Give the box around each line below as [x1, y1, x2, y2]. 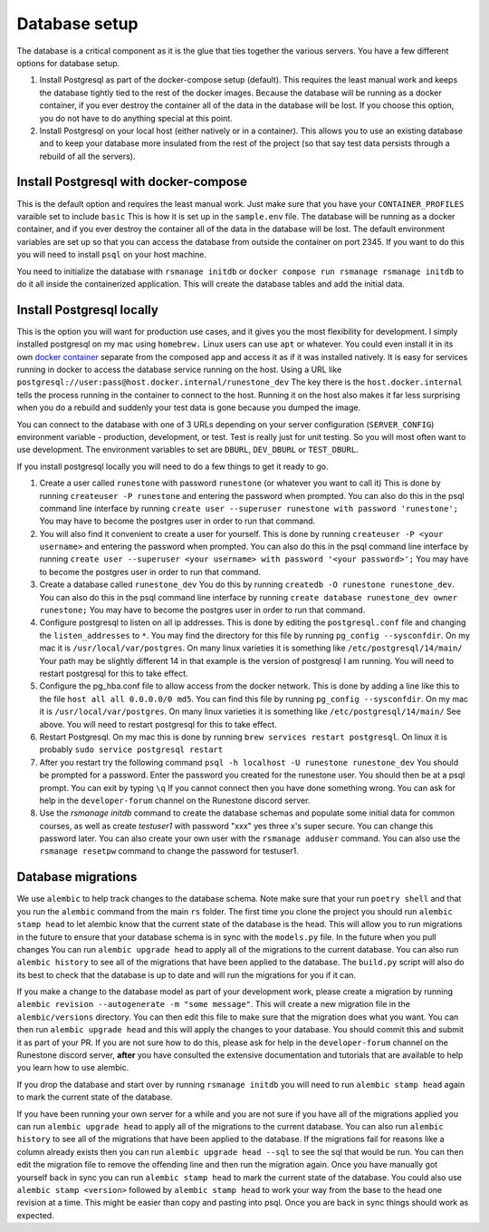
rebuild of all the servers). [39, 151, 136, 161]
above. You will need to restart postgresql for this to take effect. [39, 719, 277, 729]
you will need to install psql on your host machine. [16, 249, 207, 260]
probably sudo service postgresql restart [39, 744, 224, 755]
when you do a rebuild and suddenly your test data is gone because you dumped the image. [16, 402, 361, 413]
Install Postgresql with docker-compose [16, 174, 248, 190]
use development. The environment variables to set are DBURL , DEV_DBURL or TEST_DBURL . [16, 445, 359, 455]
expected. [16, 1209, 54, 1220]
